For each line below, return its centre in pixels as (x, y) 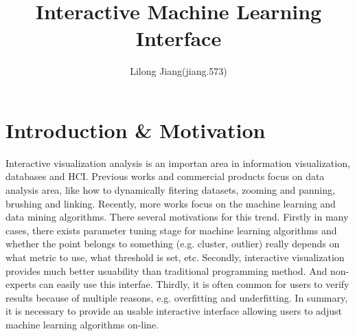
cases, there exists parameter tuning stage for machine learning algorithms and (171, 230)
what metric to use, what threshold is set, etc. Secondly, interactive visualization (175, 257)
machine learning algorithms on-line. (82, 324)
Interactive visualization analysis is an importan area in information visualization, (178, 163)
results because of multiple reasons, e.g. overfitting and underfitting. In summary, (177, 297)
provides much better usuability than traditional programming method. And (167, 270)
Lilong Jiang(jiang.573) (179, 71)
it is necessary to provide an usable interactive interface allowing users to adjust (174, 311)
